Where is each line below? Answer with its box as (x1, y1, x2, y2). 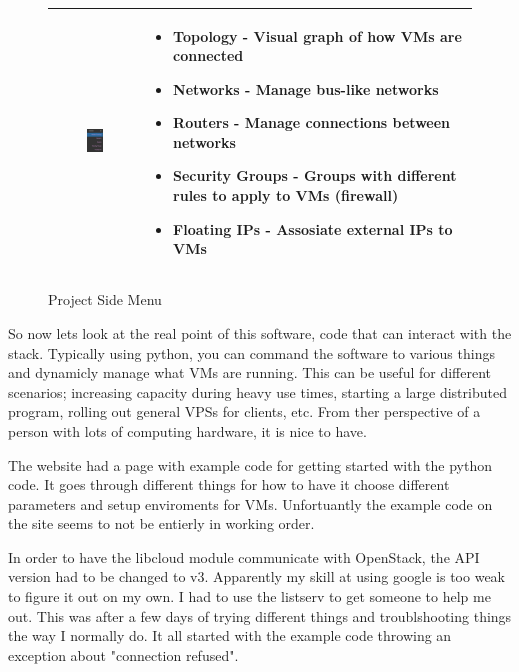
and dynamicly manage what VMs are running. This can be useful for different (8, 362, 492, 383)
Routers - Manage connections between (173, 112, 451, 133)
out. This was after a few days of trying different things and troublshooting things (8, 605, 512, 626)
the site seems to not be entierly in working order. (8, 513, 315, 534)
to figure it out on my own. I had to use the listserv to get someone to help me (8, 586, 491, 607)
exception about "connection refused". (8, 644, 239, 665)
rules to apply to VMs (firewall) (173, 185, 399, 206)
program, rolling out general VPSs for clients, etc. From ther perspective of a (8, 401, 481, 422)
